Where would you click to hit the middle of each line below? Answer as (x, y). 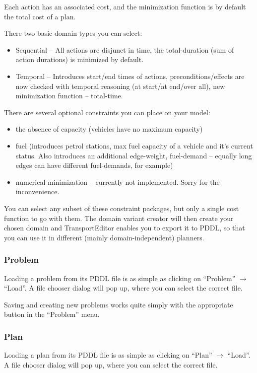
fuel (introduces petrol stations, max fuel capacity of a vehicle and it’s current (134, 145)
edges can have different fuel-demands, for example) (94, 165)
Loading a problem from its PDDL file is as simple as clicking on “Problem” (120, 278)
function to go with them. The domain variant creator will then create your (119, 218)
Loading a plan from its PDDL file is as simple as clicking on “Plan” (108, 355)
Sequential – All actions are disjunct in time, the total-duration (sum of (125, 49)
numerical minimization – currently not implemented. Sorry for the (118, 182)
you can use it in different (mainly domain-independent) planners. (104, 237)
